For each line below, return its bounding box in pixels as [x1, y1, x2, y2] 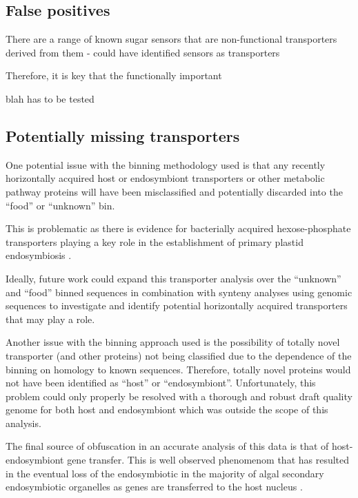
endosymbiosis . [6, 248, 72, 262]
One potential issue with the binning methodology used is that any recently [6, 157, 326, 172]
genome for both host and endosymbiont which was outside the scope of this [6, 402, 328, 417]
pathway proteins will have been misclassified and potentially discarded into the [6, 184, 343, 198]
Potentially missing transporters [6, 125, 240, 146]
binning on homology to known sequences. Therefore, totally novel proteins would [6, 362, 351, 376]
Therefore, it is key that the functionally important [6, 68, 222, 83]
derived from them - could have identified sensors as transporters [6, 45, 280, 59]
